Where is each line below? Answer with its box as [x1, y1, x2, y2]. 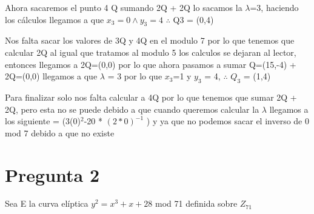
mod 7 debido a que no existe [5, 126, 115, 139]
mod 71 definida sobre [155, 197, 238, 210]
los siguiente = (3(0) [5, 115, 81, 127]
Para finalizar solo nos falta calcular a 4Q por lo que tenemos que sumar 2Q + [5, 90, 297, 103]
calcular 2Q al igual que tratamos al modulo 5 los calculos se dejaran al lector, [5, 45, 296, 58]
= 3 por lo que [107, 70, 162, 82]
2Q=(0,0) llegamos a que [5, 70, 98, 82]
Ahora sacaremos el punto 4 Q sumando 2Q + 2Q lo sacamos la [5, 1, 242, 13]
